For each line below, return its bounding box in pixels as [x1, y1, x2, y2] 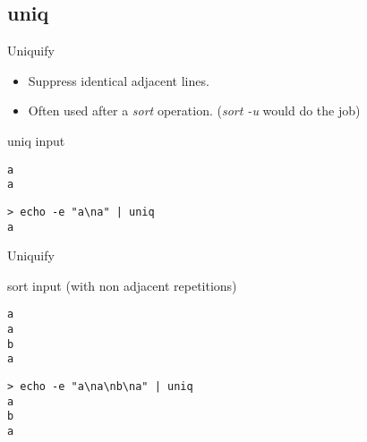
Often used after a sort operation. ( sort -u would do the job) [28, 101, 361, 120]
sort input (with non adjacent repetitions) [7, 276, 237, 294]
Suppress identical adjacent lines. [28, 71, 209, 89]
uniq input [7, 131, 65, 149]
